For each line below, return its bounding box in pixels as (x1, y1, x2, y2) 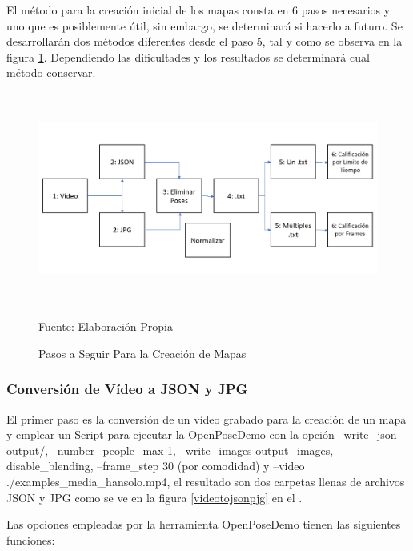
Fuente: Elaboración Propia (38, 318, 173, 335)
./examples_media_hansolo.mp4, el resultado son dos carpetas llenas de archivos (6, 473, 405, 489)
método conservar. (6, 64, 96, 81)
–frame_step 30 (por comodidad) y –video (97, 457, 305, 474)
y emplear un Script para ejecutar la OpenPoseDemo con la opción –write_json (6, 426, 397, 443)
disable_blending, (6, 457, 94, 474)
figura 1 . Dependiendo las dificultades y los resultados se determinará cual (6, 48, 370, 65)
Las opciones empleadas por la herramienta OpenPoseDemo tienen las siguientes (6, 516, 401, 533)
